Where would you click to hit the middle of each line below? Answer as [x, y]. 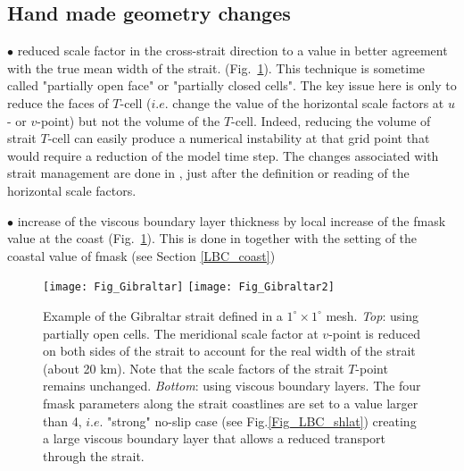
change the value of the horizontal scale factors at [308, 102]
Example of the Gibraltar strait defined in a [163, 315]
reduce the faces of [58, 102]
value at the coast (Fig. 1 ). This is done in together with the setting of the [212, 238]
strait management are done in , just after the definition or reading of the [208, 173]
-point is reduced [374, 333]
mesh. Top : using [372, 315]
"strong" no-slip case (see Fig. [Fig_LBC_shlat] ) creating [262, 421]
